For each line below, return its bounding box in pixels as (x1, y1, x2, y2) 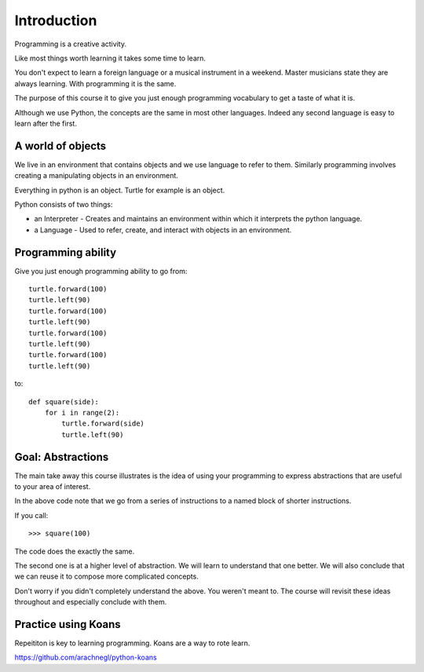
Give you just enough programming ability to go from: (14, 266, 188, 276)
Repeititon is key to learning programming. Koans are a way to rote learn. (14, 638, 250, 648)
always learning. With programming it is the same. (14, 79, 177, 88)
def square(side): (28, 397, 100, 406)
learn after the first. (14, 119, 78, 128)
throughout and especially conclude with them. (14, 597, 167, 607)
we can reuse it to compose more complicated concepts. (14, 572, 199, 581)
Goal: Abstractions (14, 450, 109, 463)
